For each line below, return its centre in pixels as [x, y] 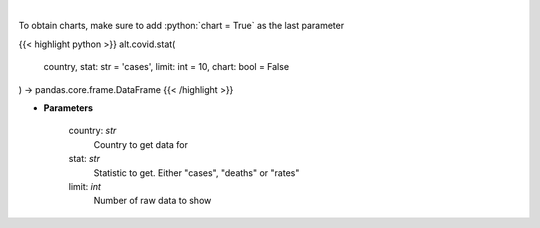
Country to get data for [141, 144]
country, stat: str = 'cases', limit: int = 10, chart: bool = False [166, 67]
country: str [92, 131]
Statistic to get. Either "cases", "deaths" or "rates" [196, 172]
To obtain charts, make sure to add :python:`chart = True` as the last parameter [181, 26]
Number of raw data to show [152, 201]
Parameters [68, 107]
